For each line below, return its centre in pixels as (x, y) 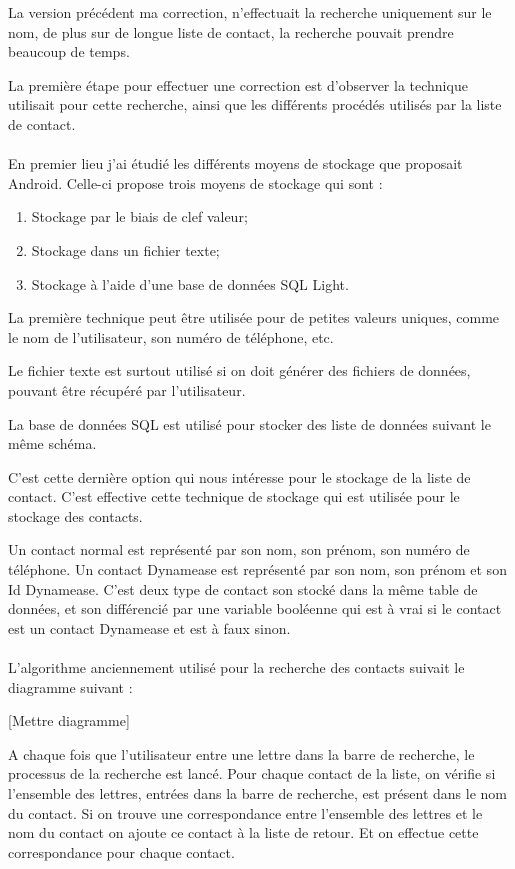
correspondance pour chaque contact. (121, 851)
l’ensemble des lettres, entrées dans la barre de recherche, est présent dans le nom (257, 793)
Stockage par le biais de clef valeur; (139, 216)
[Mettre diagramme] (69, 720)
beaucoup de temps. (69, 51)
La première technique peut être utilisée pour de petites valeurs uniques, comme (254, 317)
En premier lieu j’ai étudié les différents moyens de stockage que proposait (235, 163)
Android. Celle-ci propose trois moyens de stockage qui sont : (195, 182)
